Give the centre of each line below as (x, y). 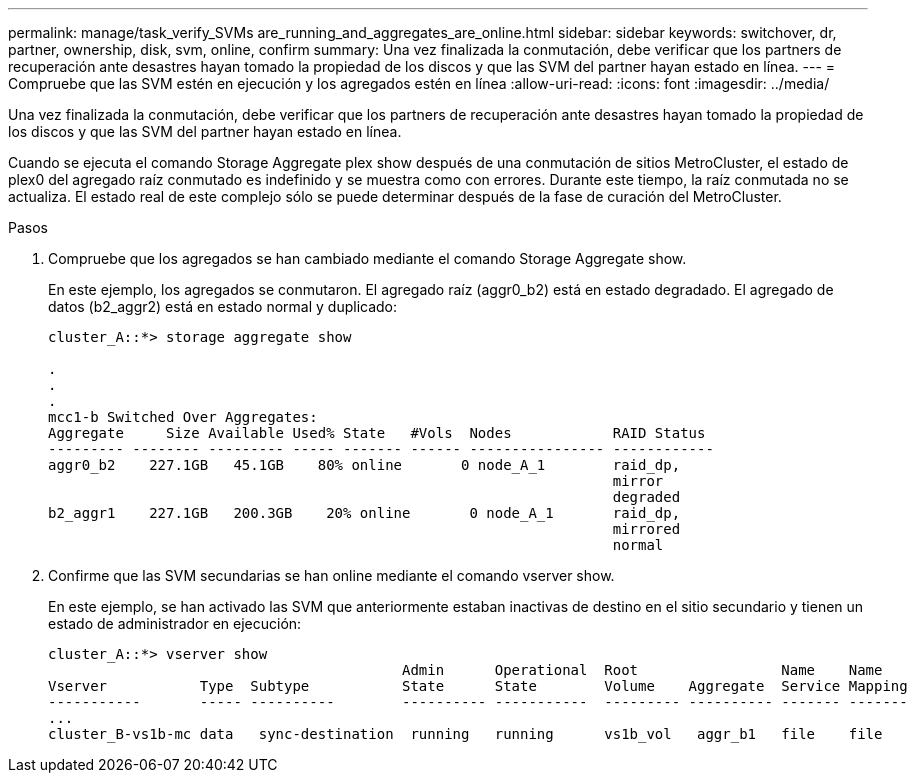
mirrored (646, 529)
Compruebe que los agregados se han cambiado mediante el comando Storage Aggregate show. (367, 258)
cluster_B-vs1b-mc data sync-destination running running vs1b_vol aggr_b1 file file (465, 734)
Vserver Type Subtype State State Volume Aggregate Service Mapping (478, 686)
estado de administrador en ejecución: (175, 623)
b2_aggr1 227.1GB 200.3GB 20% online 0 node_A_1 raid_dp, (364, 513)
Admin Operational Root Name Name (642, 670)
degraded (646, 497)
